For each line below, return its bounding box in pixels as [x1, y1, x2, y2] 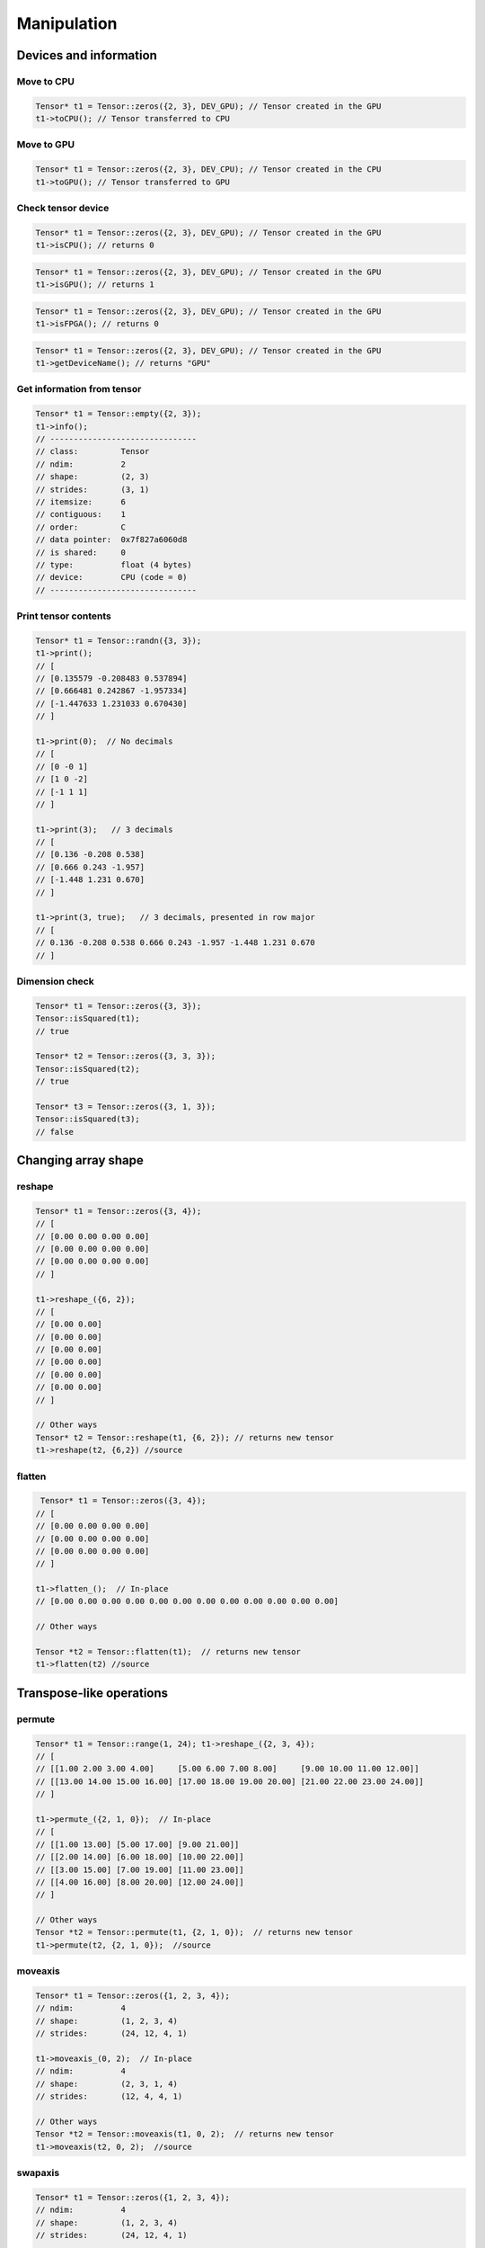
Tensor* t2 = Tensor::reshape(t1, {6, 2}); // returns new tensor [35, 1432, 334, 1442]
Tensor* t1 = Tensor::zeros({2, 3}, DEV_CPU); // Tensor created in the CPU [35, 165, 382, 174]
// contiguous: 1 [35, 509, 126, 520]
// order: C [35, 522, 126, 532]
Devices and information [16, 48, 157, 63]
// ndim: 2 [35, 459, 126, 469]
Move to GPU [16, 138, 75, 151]
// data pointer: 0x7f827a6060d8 [35, 535, 188, 545]
